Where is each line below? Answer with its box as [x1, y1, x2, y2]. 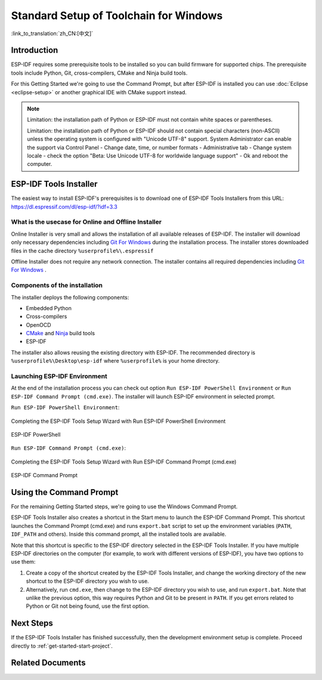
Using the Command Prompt [11, 487, 119, 497]
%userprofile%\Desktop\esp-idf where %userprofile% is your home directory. [11, 357, 220, 364]
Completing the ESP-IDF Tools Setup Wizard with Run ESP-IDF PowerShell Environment [11, 418, 226, 425]
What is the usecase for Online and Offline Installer [11, 218, 162, 226]
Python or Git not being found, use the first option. [26, 602, 150, 610]
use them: [11, 558, 36, 565]
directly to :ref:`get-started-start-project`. [11, 642, 113, 650]
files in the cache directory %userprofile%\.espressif [11, 247, 154, 254]
